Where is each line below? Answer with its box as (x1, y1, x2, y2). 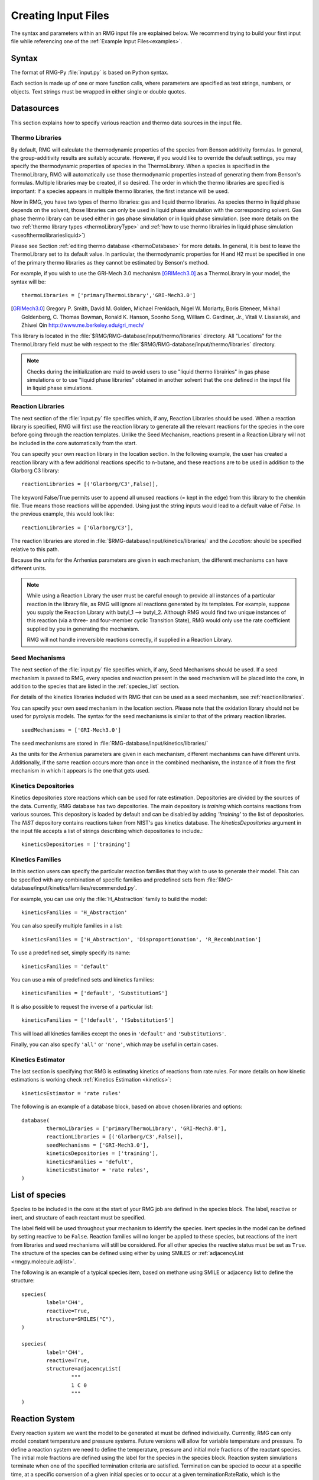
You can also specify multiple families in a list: (11, 922, 123, 929)
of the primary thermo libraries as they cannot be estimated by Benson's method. (11, 259, 209, 266)
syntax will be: (11, 278, 46, 285)
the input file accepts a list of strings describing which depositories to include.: (11, 827, 203, 834)
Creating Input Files (11, 9, 109, 22)
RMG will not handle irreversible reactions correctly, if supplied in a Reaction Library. (27, 636, 233, 644)
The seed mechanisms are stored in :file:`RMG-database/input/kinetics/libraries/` (11, 740, 209, 747)
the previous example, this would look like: (11, 510, 115, 517)
